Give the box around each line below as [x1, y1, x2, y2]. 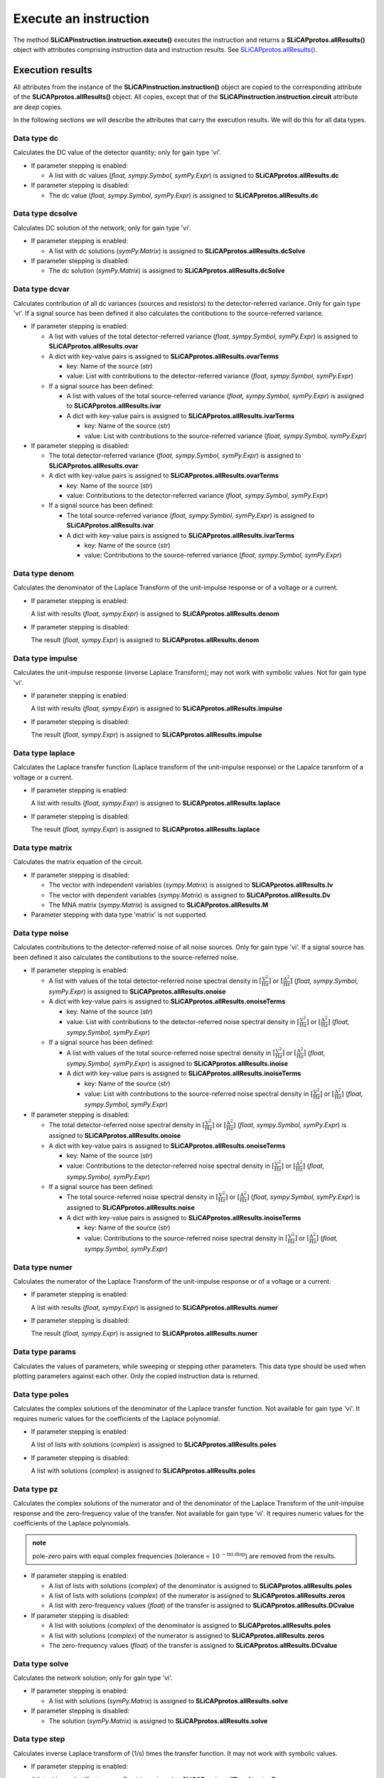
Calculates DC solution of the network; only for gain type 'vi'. [13, 223, 192, 232]
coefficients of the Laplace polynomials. [13, 1519, 131, 1528]
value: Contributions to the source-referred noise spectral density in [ [84, 1234, 288, 1242]
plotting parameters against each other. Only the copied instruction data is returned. [13, 1372, 260, 1380]
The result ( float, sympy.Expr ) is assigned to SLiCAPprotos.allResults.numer [31, 1329, 258, 1338]
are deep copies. [13, 102, 63, 111]
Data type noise [13, 928, 69, 938]
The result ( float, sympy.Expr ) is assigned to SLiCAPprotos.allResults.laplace [31, 825, 260, 834]
